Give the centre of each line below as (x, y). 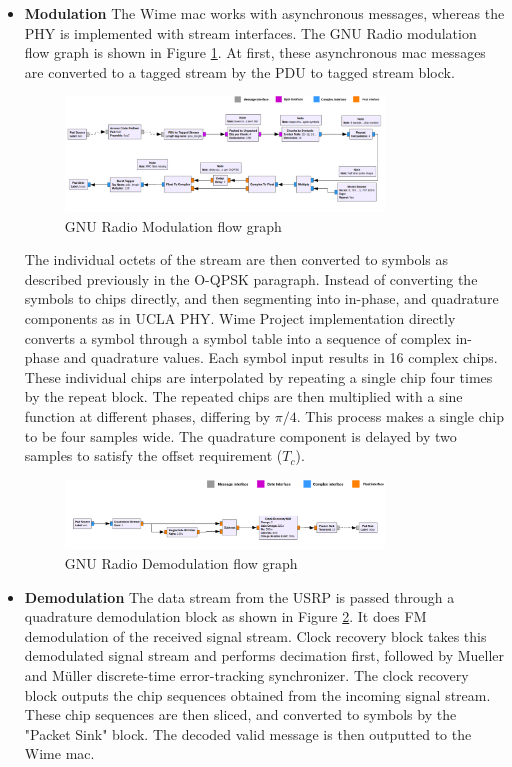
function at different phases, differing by (147, 415)
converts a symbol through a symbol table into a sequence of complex (237, 337)
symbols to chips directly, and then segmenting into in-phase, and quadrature (261, 298)
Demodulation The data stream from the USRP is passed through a (239, 596)
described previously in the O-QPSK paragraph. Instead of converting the (251, 278)
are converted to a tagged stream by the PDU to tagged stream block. (239, 71)
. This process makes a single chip (400, 415)
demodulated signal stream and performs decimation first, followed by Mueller (264, 655)
